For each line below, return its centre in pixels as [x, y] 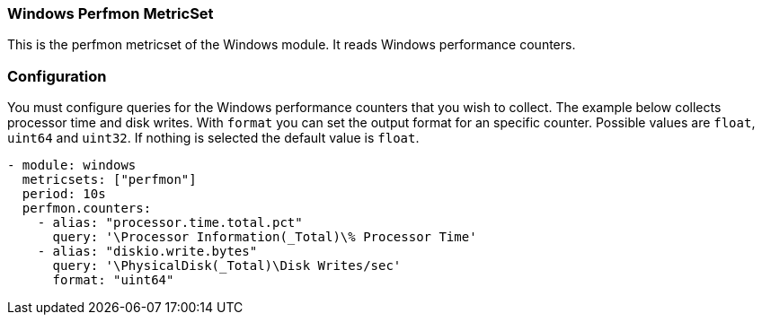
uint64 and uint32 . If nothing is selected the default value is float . [213, 138]
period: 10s [64, 194]
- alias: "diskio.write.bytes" [147, 252]
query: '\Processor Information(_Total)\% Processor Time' [265, 237]
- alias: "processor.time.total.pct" [170, 223]
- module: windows [72, 165]
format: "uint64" [113, 280]
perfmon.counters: [87, 209]
